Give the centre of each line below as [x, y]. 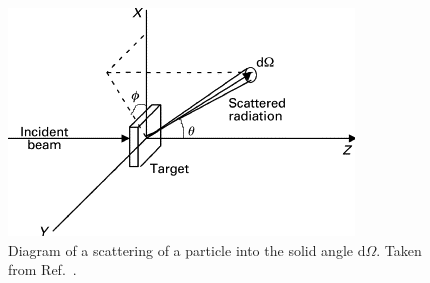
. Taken [399, 249]
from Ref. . [42, 269]
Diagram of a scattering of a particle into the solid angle [181, 249]
